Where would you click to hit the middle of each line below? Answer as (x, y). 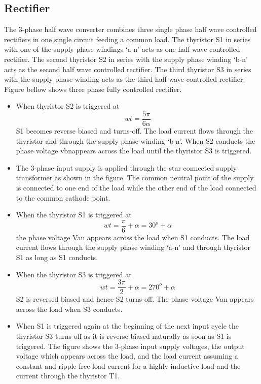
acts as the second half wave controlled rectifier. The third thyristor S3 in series (128, 69)
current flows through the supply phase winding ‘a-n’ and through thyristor (133, 247)
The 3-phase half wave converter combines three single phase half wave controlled (130, 29)
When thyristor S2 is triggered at (68, 106)
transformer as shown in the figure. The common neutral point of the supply (135, 178)
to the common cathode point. (63, 197)
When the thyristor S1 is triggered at (74, 215)
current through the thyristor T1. (68, 376)
